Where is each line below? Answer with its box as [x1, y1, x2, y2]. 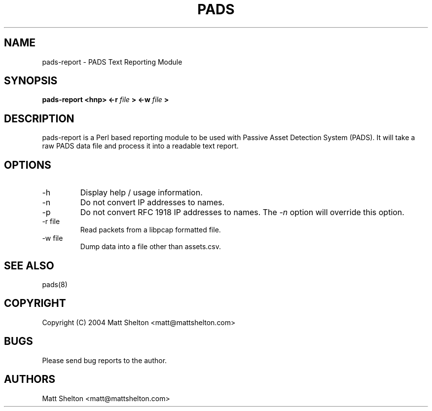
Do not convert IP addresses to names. [80, 197, 225, 208]
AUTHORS [4, 373, 56, 386]
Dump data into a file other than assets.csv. [80, 242, 221, 251]
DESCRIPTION [4, 112, 74, 125]
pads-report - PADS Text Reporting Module [42, 57, 182, 66]
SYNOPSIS [4, 75, 58, 87]
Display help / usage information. [80, 187, 203, 198]
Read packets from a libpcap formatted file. [80, 225, 221, 234]
